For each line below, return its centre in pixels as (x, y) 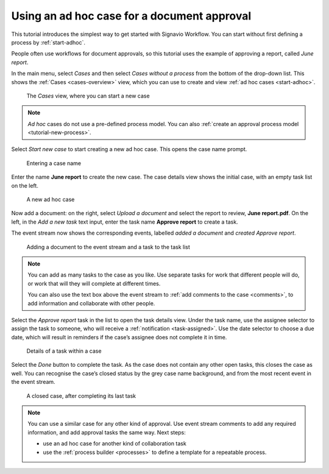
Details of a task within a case (64, 351)
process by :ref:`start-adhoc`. (48, 42)
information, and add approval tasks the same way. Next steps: (107, 432)
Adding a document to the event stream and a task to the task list (108, 247)
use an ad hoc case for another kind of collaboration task (115, 444)
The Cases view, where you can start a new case (88, 96)
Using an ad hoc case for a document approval (131, 16)
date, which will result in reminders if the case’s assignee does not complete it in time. (119, 337)
